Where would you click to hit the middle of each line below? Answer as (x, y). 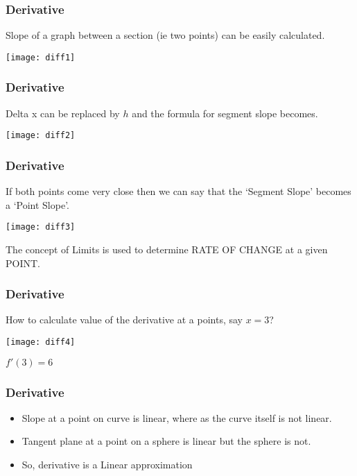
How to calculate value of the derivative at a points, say (124, 320)
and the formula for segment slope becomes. (225, 113)
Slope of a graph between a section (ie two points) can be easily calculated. (165, 35)
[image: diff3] (41, 227)
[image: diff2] (41, 136)
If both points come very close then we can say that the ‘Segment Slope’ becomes (178, 191)
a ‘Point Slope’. (37, 204)
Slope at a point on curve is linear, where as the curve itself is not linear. (177, 417)
